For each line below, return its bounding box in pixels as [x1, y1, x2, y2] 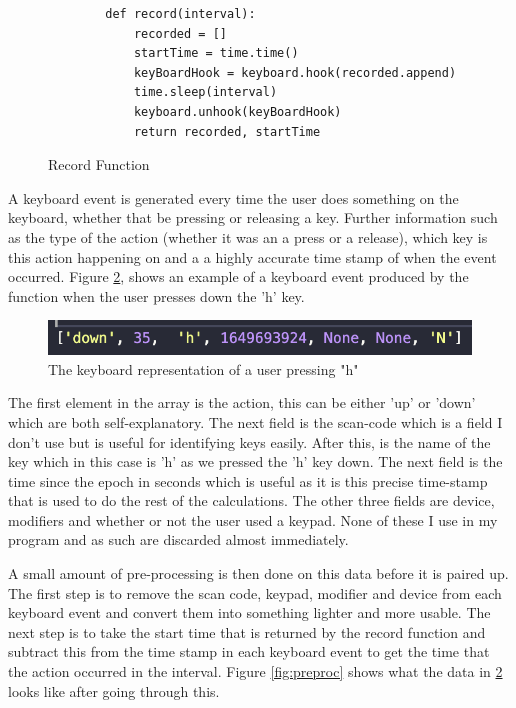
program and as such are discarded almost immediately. [8, 529, 349, 550]
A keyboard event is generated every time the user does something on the [8, 187, 459, 208]
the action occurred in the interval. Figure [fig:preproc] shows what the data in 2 [8, 661, 503, 682]
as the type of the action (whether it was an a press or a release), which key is [8, 226, 488, 247]
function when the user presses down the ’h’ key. [8, 285, 305, 306]
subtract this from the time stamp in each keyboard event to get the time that [8, 641, 490, 662]
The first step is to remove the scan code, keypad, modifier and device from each [8, 582, 502, 603]
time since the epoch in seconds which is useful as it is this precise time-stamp [8, 470, 488, 491]
